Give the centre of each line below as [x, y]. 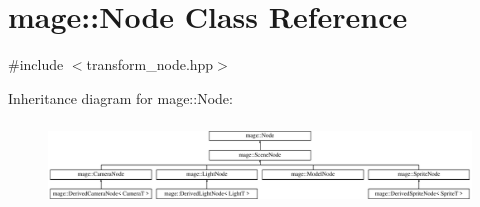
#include [36, 64]
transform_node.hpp [150, 64]
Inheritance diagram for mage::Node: [120, 97]
